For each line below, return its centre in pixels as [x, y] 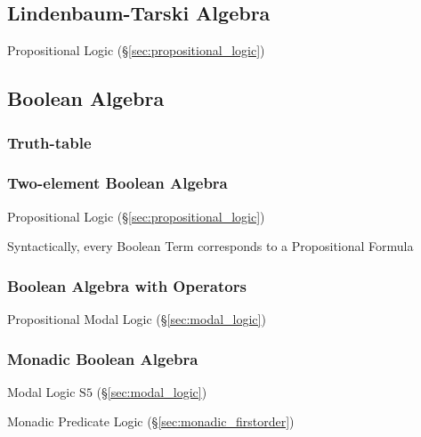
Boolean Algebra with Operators [127, 285]
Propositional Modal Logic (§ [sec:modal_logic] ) [137, 319]
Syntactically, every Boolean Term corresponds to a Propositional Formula [210, 246]
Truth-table [49, 142]
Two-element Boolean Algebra [117, 183]
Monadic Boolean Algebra [103, 358]
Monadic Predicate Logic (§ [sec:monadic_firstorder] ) [151, 421]
